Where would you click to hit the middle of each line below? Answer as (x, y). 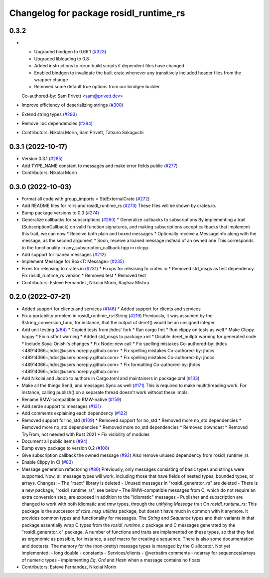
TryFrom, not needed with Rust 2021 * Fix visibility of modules (86, 434)
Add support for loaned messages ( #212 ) (64, 255)
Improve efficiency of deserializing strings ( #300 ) (72, 105)
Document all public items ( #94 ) (55, 441)
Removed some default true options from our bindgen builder (97, 87)
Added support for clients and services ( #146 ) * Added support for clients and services (111, 309)
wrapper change (51, 80)
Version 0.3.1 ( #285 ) (42, 159)
